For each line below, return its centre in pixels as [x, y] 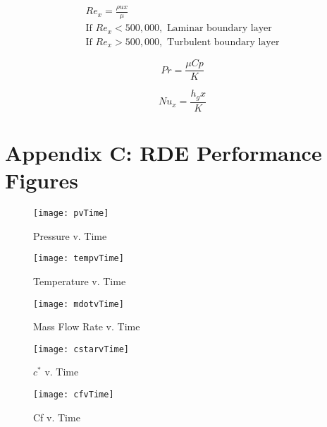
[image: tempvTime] [79, 259]
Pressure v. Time [70, 235]
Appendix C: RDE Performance [163, 152]
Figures [42, 180]
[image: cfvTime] [74, 395]
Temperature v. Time [80, 281]
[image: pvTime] [71, 213]
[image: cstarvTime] [81, 349]
